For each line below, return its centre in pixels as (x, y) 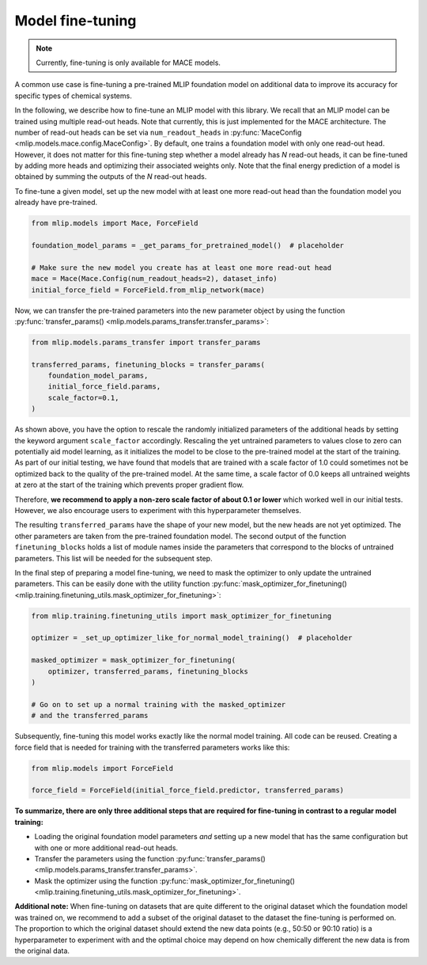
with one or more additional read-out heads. (106, 848)
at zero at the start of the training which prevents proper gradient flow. (129, 485)
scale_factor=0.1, (83, 397)
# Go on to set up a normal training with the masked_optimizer (159, 704)
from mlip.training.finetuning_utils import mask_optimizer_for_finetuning (181, 616)
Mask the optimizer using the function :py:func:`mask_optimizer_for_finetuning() (165, 881)
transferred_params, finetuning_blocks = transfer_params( (148, 365)
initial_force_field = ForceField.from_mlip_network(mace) (148, 290)
